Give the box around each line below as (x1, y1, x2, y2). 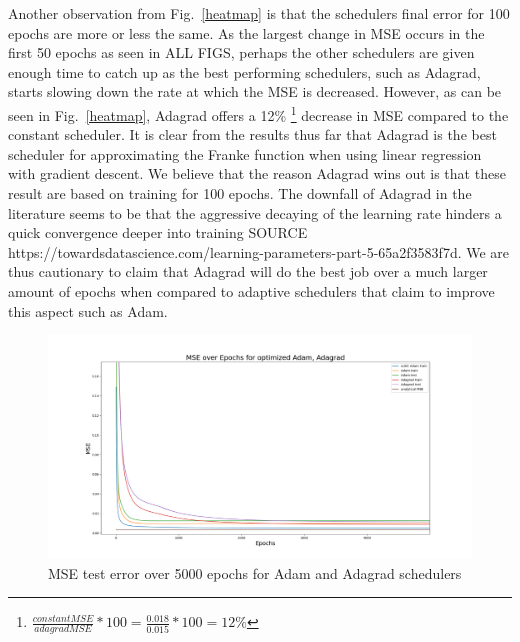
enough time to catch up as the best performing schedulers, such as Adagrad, (8, 61, 481, 82)
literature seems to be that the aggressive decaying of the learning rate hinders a (8, 202, 502, 223)
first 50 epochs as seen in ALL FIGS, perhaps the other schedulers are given (8, 42, 475, 63)
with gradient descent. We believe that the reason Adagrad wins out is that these (8, 163, 506, 184)
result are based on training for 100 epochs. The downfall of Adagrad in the (8, 183, 472, 203)
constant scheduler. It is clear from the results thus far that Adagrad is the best (8, 124, 497, 145)
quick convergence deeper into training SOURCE (8, 222, 308, 243)
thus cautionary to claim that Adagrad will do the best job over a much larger (8, 261, 488, 282)
